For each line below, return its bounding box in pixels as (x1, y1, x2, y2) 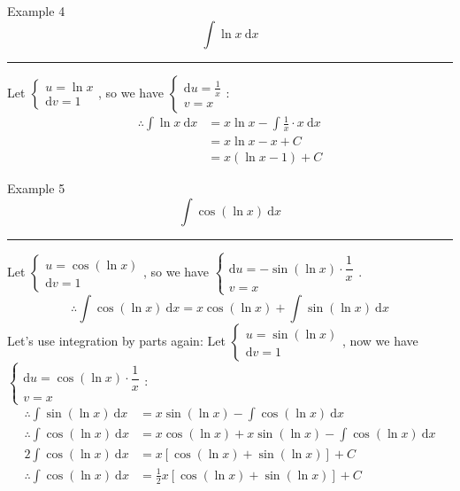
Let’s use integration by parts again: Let (7, 331, 226, 350)
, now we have (341, 331, 418, 350)
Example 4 (7, 2, 65, 19)
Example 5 (7, 179, 65, 198)
